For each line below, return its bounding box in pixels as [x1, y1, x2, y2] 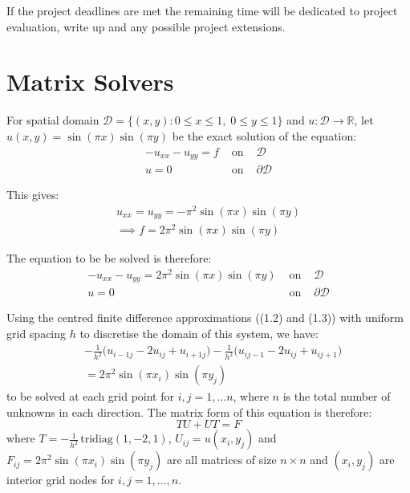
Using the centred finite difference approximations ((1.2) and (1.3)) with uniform [6, 309, 404, 326]
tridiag [80, 434, 113, 446]
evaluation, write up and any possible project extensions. [6, 18, 286, 35]
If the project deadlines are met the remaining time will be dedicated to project [6, 2, 398, 18]
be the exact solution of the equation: [172, 127, 357, 144]
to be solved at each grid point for [6, 388, 174, 405]
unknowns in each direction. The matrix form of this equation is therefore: [6, 403, 372, 420]
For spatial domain [6, 112, 99, 128]
